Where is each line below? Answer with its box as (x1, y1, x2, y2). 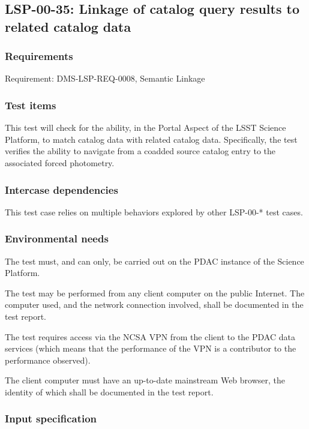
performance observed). (5, 353, 91, 366)
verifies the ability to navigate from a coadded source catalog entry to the (5, 145, 276, 157)
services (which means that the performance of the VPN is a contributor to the (5, 342, 296, 355)
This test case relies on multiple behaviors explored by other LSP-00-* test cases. (5, 205, 303, 218)
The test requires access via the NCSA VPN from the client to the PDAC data (5, 330, 295, 343)
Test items (5, 97, 56, 112)
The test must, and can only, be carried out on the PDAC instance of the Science (5, 254, 304, 267)
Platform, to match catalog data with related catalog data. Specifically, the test (5, 133, 298, 145)
